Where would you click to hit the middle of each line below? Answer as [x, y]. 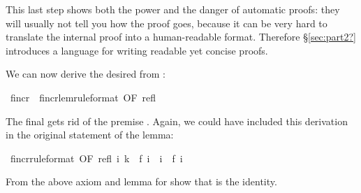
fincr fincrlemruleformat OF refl [83, 97]
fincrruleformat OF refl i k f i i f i [96, 158]
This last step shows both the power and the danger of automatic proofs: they [173, 9]
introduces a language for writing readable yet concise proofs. [137, 50]
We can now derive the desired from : [86, 74]
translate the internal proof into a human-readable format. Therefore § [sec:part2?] [181, 37]
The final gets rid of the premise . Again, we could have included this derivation [177, 121]
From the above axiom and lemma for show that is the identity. [141, 181]
